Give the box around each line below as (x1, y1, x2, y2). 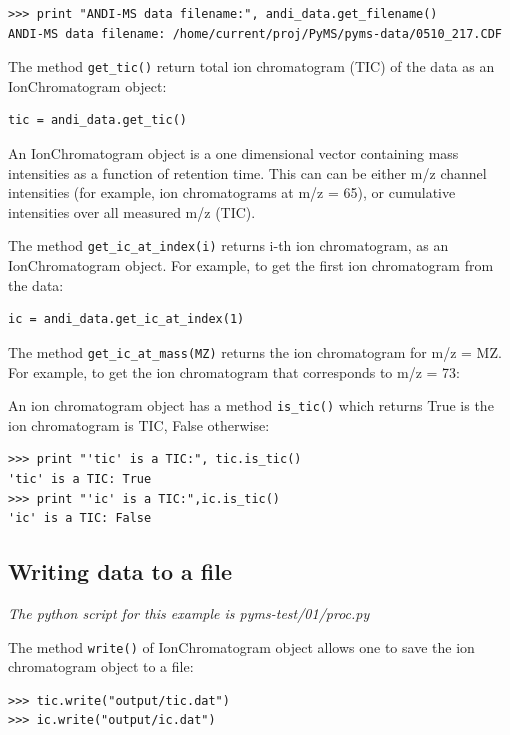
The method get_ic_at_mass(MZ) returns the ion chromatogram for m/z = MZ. (8, 341, 502, 362)
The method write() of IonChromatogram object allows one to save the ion (8, 636, 475, 657)
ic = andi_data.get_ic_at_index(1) (8, 312, 245, 327)
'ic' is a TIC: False (8, 511, 152, 526)
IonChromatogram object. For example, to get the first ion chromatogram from (8, 255, 494, 276)
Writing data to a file (8, 556, 233, 587)
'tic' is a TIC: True (8, 471, 152, 486)
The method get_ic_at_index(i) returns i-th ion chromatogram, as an (8, 235, 449, 256)
